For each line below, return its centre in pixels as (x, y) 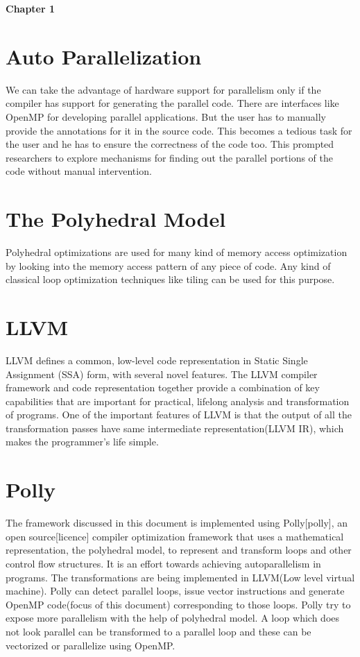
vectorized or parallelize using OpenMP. (91, 645)
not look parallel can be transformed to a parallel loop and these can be (158, 631)
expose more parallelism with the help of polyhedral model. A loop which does (173, 618)
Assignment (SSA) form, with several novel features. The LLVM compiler (162, 374)
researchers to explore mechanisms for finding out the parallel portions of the (169, 157)
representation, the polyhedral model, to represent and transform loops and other (179, 550)
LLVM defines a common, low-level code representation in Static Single (157, 360)
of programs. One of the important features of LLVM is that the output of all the (179, 415)
